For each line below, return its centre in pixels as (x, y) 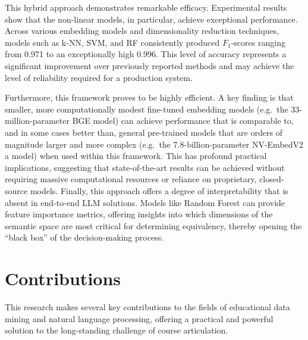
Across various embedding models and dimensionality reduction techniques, (142, 31)
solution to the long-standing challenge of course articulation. (117, 330)
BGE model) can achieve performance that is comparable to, (183, 121)
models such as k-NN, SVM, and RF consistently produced (112, 42)
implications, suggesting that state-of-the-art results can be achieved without (145, 167)
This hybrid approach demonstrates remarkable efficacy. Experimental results (146, 7)
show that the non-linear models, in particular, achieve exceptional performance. (151, 19)
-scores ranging (258, 42)
